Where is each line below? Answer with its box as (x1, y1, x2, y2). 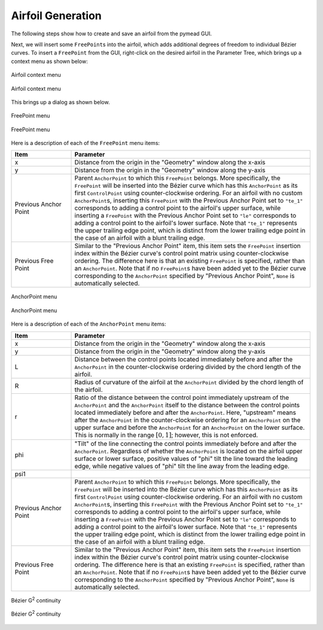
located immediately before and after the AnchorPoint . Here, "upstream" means (74, 408, 296, 417)
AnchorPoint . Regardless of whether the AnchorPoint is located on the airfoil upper (74, 447, 303, 456)
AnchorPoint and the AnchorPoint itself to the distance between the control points (74, 400, 300, 409)
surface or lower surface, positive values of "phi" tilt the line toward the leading (74, 454, 298, 463)
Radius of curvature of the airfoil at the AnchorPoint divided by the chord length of (74, 378, 304, 386)
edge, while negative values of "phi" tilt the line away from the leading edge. (74, 462, 290, 471)
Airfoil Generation (11, 9, 102, 22)
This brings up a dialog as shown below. (11, 98, 110, 105)
